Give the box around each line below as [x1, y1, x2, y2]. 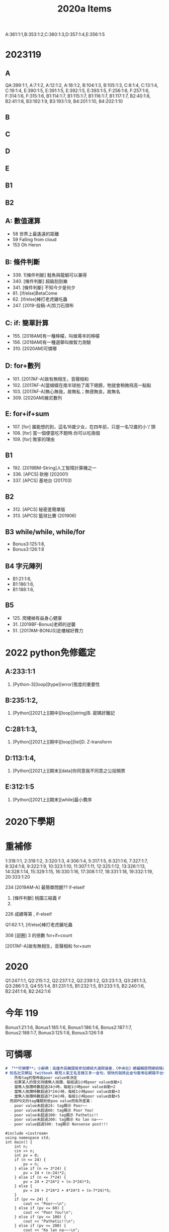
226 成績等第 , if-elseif [5, 911, 52, 917]
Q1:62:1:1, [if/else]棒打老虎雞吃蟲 [5, 922, 73, 928]
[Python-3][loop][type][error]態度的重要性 [12, 681, 100, 687]
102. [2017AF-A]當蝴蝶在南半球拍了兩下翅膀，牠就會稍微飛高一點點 [12, 382, 152, 388]
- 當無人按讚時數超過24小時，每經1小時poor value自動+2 [10, 1084, 116, 1090]
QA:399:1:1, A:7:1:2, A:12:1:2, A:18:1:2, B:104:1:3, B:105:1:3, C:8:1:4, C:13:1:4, [5, 82, 158, 88]
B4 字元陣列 [5, 562, 43, 571]
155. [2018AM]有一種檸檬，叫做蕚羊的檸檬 [12, 333, 100, 339]
